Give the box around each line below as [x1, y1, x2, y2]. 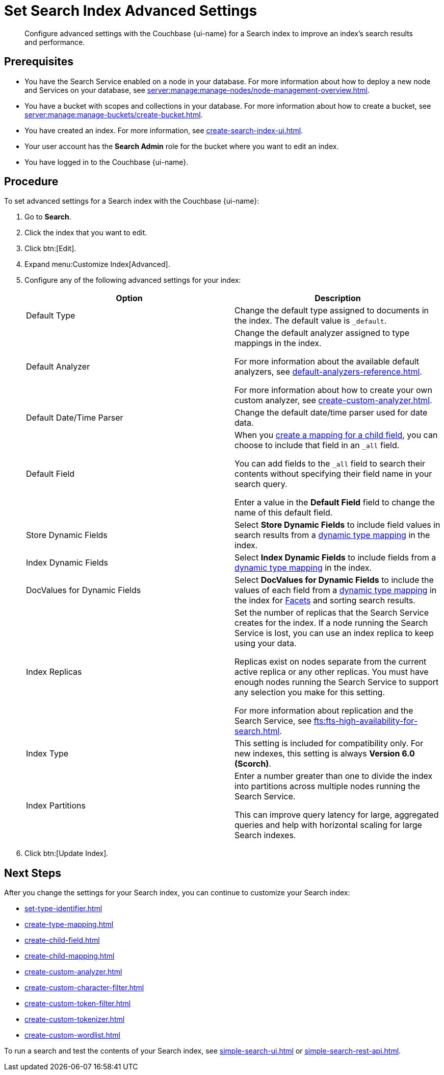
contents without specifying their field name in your [234, 469, 432, 479]
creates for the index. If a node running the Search [234, 618, 428, 628]
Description [315, 293, 361, 304]
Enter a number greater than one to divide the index [234, 771, 433, 781]
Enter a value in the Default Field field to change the [234, 497, 435, 508]
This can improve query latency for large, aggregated [234, 810, 439, 820]
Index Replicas [26, 667, 82, 677]
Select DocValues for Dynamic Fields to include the [234, 575, 434, 585]
